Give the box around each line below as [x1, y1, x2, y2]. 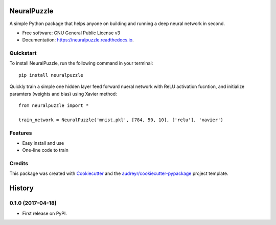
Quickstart [9, 50, 37, 57]
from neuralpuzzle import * [18, 103, 89, 108]
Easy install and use [22, 140, 64, 146]
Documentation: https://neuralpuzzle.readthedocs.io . [22, 37, 134, 43]
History [9, 184, 34, 193]
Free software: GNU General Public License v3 [22, 30, 121, 36]
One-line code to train [22, 147, 68, 153]
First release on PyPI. [22, 210, 67, 216]
